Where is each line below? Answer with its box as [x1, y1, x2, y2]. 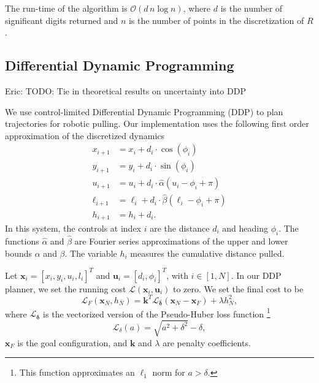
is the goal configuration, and [17, 336, 128, 349]
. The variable [64, 246, 117, 259]
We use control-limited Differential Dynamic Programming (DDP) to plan [5, 105, 283, 118]
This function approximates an [19, 366, 135, 379]
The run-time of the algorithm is [5, 2, 128, 14]
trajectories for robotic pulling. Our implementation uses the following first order [5, 117, 309, 130]
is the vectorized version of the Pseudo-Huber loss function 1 [43, 305, 271, 320]
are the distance [150, 221, 210, 234]
